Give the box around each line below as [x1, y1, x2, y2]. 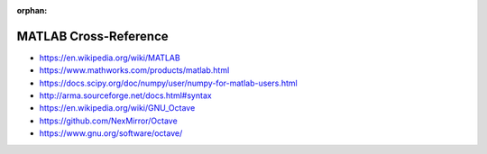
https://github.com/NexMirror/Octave [39, 115, 178, 126]
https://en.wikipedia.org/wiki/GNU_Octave [39, 103, 196, 113]
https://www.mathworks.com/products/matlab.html [39, 65, 230, 76]
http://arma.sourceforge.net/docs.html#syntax [39, 90, 212, 101]
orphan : [16, 5, 48, 15]
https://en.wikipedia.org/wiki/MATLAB [39, 52, 180, 63]
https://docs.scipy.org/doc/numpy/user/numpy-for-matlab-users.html [39, 77, 298, 88]
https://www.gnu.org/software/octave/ [39, 128, 183, 139]
